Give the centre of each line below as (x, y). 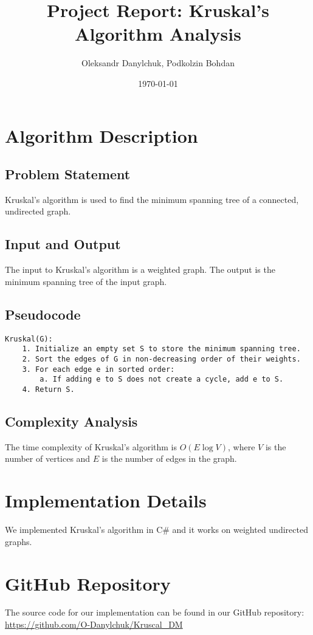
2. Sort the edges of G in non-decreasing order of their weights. (161, 359)
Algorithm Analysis (158, 34)
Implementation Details (106, 500)
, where (242, 446)
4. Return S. (48, 389)
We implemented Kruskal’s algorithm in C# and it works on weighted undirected (156, 530)
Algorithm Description (101, 135)
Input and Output (63, 244)
